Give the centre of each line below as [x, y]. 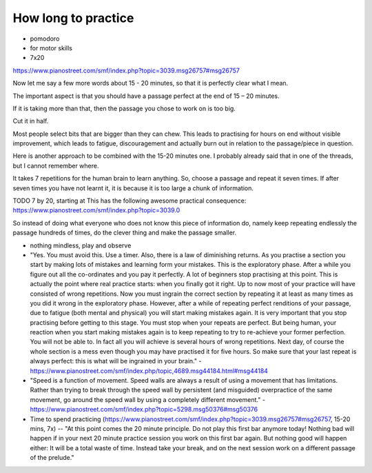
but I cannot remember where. [56, 165]
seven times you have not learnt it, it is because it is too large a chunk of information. [133, 188]
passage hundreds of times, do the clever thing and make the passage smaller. [125, 233]
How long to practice [73, 18]
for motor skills [51, 48]
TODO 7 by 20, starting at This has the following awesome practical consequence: [130, 201]
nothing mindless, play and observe [81, 245]
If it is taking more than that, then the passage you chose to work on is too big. [124, 108]
